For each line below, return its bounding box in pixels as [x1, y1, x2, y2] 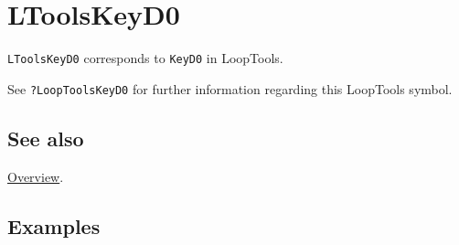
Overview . [7, 166, 64, 186]
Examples [7, 211, 101, 240]
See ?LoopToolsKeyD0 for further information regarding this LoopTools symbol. [7, 79, 453, 98]
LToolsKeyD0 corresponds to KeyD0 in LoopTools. [7, 48, 283, 68]
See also [7, 123, 84, 152]
